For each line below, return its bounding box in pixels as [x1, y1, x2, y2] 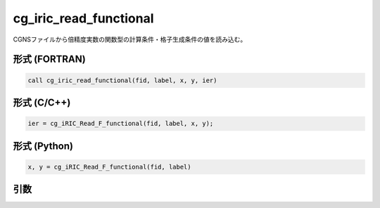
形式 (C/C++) [13, 96, 71, 108]
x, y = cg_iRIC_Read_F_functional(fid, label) [27, 162, 191, 171]
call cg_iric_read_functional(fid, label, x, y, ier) [27, 76, 217, 84]
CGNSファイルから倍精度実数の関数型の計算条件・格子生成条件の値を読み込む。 [13, 35, 247, 44]
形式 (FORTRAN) [13, 53, 86, 65]
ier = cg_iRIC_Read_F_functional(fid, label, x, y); [27, 119, 214, 128]
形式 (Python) [13, 140, 74, 152]
